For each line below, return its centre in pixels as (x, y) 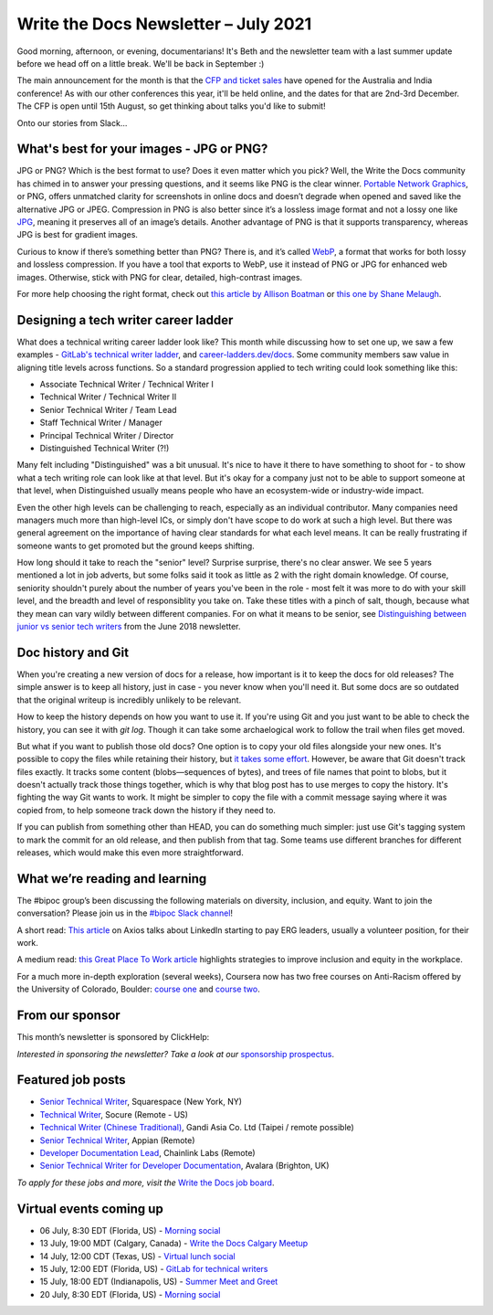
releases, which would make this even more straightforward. (130, 853)
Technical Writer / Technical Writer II (108, 397)
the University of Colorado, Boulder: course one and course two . (138, 989)
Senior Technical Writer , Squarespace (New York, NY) (141, 1102)
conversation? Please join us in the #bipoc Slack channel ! (125, 913)
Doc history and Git (73, 652)
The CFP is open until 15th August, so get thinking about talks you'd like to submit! (171, 106)
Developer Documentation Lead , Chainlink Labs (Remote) (147, 1153)
